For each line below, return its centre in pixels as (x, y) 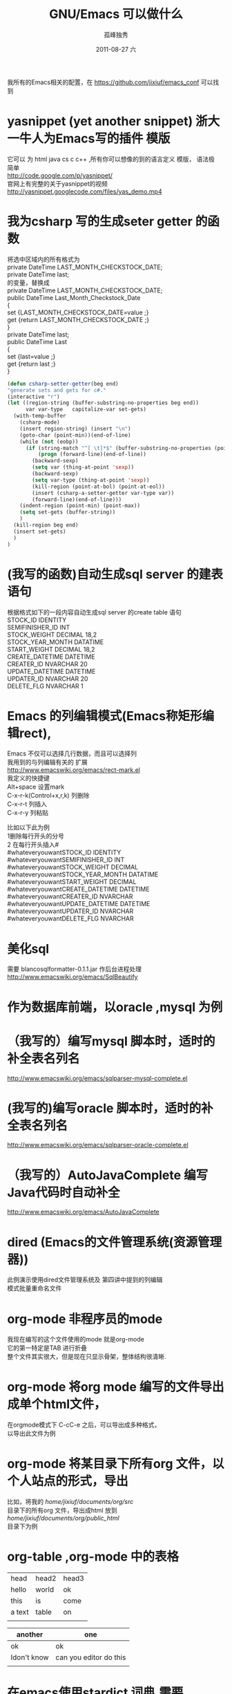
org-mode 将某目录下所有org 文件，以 (116, 1464)
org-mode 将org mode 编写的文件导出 (116, 1387)
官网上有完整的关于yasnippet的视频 (58, 183)
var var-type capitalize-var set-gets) (86, 410)
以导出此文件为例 (31, 1433)
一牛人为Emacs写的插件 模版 (89, 139)
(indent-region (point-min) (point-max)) (80, 506)
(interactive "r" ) (33, 397)
